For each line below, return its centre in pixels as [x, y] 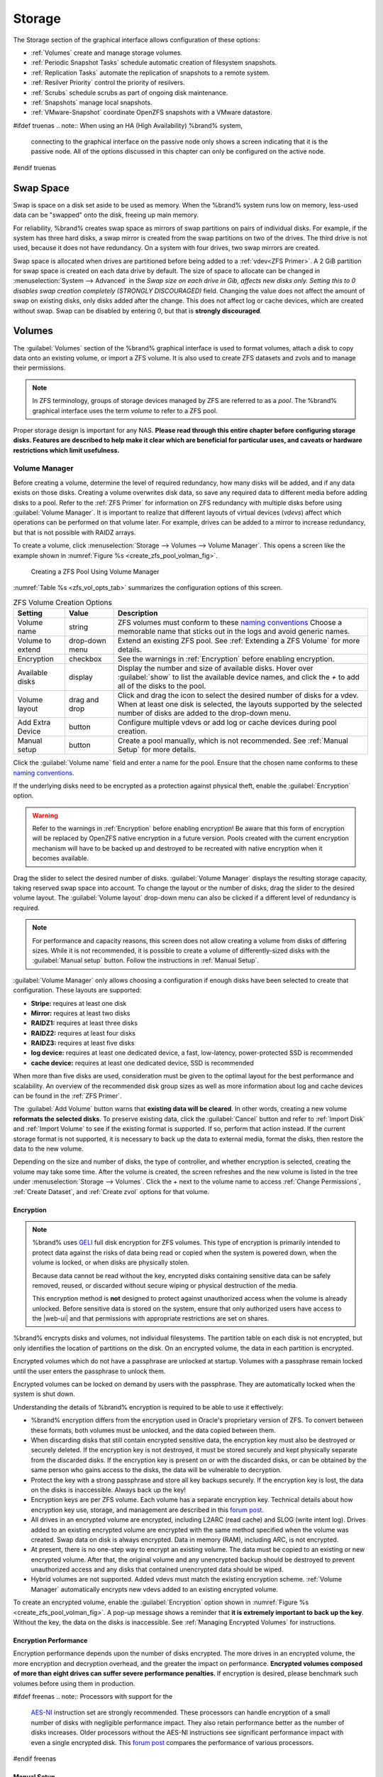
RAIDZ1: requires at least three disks [84, 1023]
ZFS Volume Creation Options [63, 602]
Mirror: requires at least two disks [81, 1013]
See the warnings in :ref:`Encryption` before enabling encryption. [226, 659]
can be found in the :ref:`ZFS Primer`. [67, 1096]
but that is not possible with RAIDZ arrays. [74, 532]
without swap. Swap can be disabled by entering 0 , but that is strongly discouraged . [138, 311]
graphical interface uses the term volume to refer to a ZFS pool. [125, 410]
